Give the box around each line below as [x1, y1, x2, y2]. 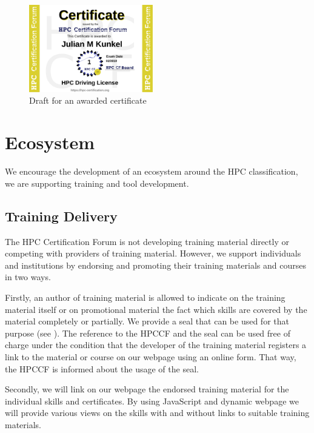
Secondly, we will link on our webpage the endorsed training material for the [5, 383, 289, 395]
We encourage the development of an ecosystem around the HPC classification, [5, 165, 298, 178]
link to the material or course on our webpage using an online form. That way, [5, 350, 296, 363]
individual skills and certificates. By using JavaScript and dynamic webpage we [5, 394, 299, 407]
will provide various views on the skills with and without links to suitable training [5, 406, 310, 419]
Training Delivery [5, 206, 118, 225]
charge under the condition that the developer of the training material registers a [5, 338, 307, 351]
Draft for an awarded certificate [29, 94, 147, 107]
